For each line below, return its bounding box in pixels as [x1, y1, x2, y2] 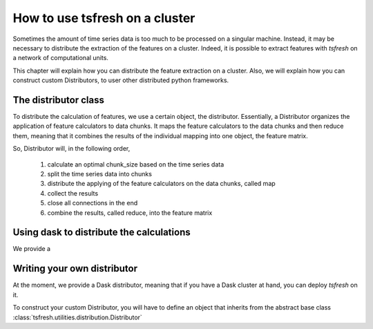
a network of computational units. [12, 54, 108, 62]
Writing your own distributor [12, 263, 138, 274]
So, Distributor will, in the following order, [12, 144, 131, 153]
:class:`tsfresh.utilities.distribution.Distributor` [12, 313, 143, 321]
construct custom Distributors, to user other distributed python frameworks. [12, 76, 229, 84]
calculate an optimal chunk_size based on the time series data [47, 160, 224, 169]
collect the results [47, 189, 99, 197]
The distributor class [12, 94, 105, 106]
